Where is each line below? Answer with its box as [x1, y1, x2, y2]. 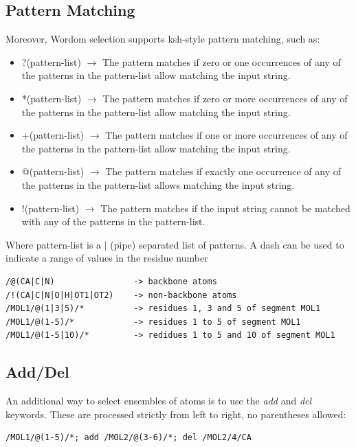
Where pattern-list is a [5, 237, 102, 251]
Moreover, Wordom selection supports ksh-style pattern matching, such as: [5, 32, 320, 46]
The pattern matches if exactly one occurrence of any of [105, 164, 341, 179]
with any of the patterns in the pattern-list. [21, 214, 205, 229]
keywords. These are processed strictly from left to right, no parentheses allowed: [5, 406, 346, 421]
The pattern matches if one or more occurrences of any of [105, 128, 348, 142]
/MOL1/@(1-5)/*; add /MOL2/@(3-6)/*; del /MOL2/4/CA [5, 433, 252, 443]
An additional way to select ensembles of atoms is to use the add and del [5, 393, 312, 408]
